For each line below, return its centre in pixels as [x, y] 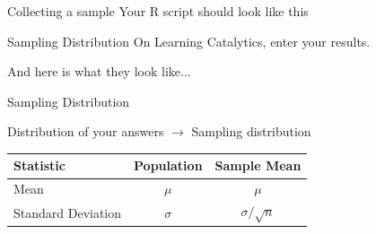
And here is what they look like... [99, 71]
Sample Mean [258, 165]
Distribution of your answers [86, 131]
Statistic [39, 165]
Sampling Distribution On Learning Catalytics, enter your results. [189, 41]
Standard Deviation [68, 212]
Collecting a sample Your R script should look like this [158, 11]
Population [168, 165]
